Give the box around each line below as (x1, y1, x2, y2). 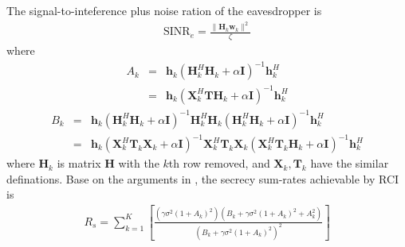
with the (118, 155, 159, 172)
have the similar (310, 155, 389, 172)
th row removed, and (168, 155, 270, 172)
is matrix (57, 155, 101, 172)
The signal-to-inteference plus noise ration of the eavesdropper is (6, 2, 322, 18)
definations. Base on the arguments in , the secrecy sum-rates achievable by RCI (6, 170, 399, 187)
